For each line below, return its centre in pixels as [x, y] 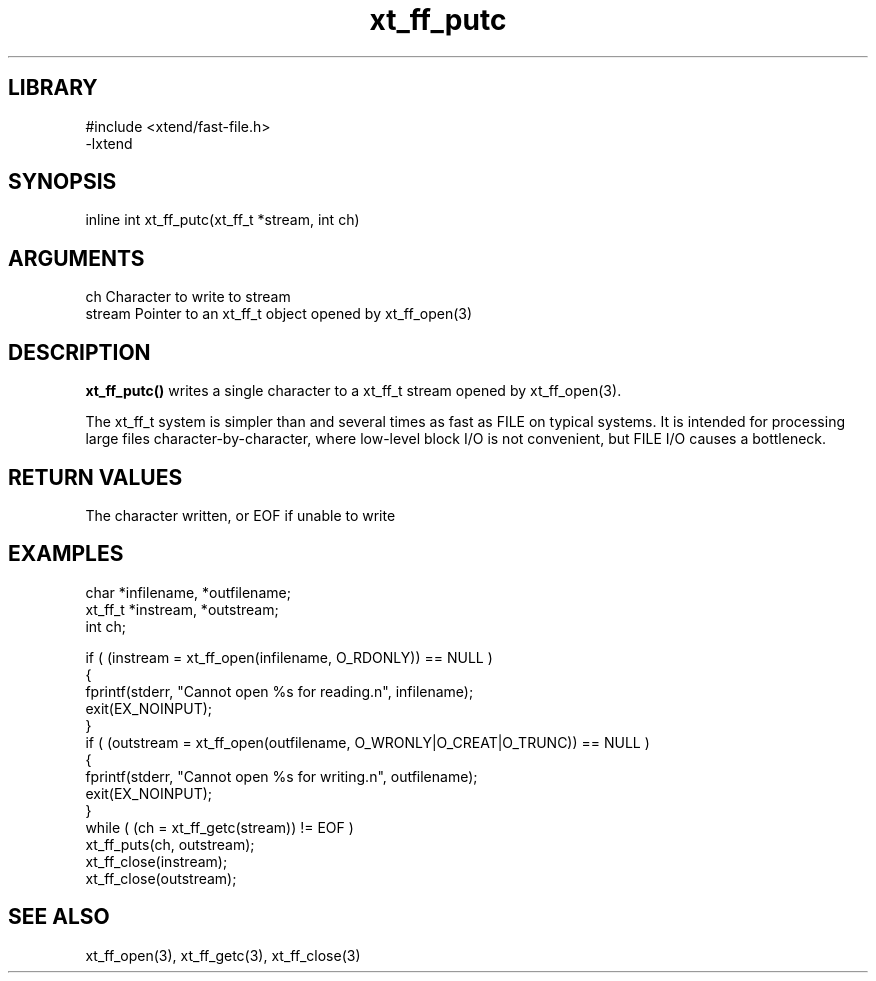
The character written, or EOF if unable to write [240, 515]
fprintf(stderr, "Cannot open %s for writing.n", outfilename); [281, 776]
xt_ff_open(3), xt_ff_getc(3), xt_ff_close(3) [223, 955]
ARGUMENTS [76, 258]
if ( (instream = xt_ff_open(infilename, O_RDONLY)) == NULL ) [289, 657]
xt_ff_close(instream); [156, 861]
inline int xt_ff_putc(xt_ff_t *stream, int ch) [222, 220]
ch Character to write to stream [188, 297]
